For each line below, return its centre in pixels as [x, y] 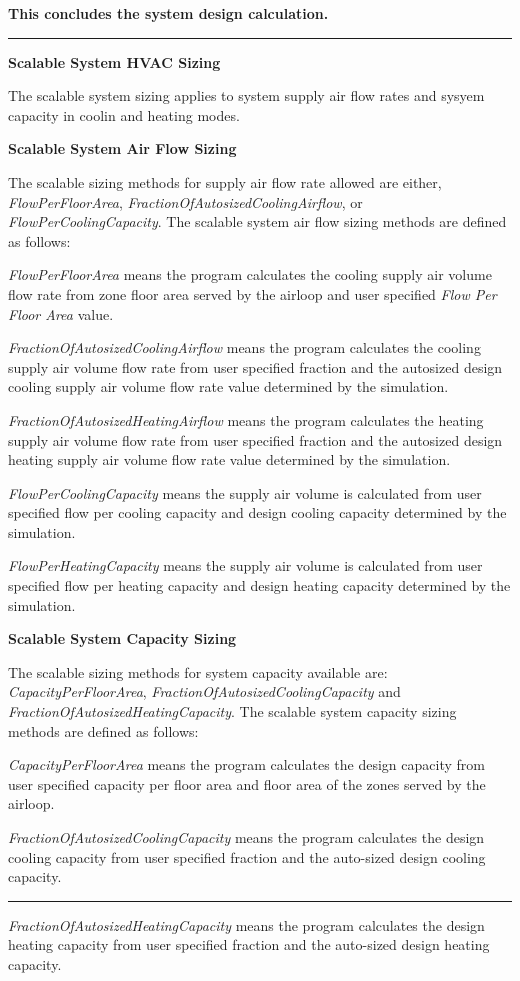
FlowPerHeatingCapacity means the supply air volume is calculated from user [245, 565]
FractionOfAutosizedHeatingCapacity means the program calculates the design [246, 924]
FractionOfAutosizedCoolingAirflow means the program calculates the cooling [244, 347]
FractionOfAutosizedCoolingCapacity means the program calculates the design [246, 837]
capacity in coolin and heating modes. [124, 114]
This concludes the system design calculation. [168, 13]
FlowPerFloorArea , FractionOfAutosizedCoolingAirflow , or [185, 201]
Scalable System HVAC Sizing [114, 61]
